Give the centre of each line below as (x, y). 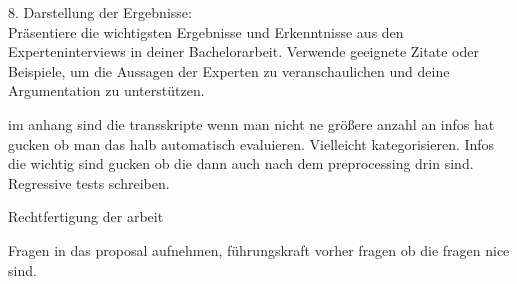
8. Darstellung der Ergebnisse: (100, 12)
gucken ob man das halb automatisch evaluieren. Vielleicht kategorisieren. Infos (251, 143)
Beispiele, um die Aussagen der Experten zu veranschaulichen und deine (229, 70)
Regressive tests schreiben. (89, 182)
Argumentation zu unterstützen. (106, 90)
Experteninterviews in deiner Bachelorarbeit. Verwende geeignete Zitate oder (243, 51)
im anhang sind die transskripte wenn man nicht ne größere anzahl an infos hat (251, 123)
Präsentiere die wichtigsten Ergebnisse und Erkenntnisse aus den (206, 31)
